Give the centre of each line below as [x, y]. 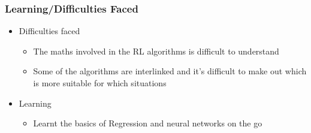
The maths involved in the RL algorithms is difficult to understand [156, 51]
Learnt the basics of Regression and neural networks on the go [148, 123]
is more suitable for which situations [100, 83]
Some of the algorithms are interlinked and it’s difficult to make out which [170, 71]
